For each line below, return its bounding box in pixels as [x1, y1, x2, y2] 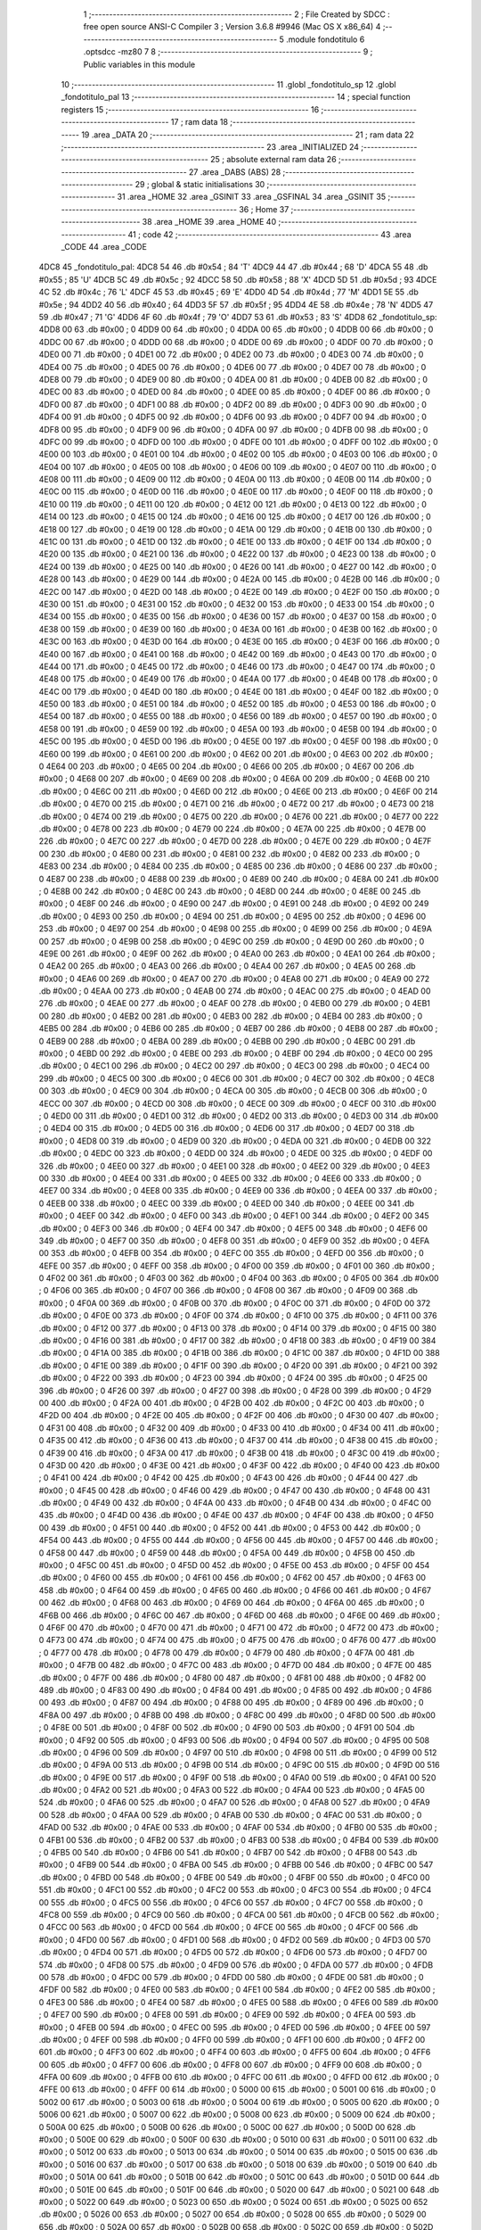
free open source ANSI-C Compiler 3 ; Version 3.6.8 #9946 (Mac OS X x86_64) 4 [83, 21, 381, 32]
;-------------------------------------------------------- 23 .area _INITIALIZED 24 [61, 141, 360, 152]
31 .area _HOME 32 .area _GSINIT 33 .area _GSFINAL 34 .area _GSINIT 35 [117, 192, 387, 202]
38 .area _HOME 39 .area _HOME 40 [142, 217, 276, 227]
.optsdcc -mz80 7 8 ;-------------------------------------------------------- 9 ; [83, 46, 373, 57]
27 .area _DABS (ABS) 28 [188, 166, 281, 178]
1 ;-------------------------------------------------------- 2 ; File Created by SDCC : [83, 9, 391, 20]
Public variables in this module [83, 59, 196, 70]
